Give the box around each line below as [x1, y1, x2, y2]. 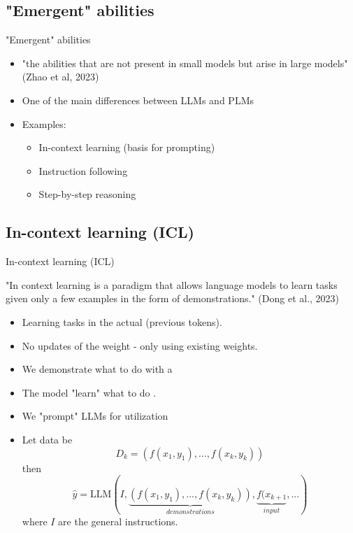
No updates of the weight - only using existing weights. [22, 338, 258, 353]
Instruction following [38, 163, 128, 178]
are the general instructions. [58, 513, 178, 528]
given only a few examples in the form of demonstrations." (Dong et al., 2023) [6, 291, 340, 306]
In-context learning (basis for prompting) [38, 140, 215, 155]
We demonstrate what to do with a [22, 362, 173, 376]
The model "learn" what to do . [22, 385, 157, 399]
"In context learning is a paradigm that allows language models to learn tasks [6, 277, 338, 292]
